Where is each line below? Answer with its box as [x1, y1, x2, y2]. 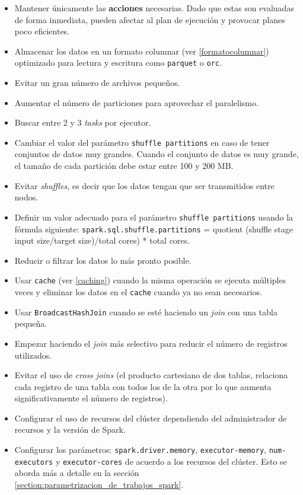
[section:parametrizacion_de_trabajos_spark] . [14, 478, 184, 490]
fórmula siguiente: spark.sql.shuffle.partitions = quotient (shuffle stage [14, 222, 293, 235]
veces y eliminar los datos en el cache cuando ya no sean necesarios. [14, 286, 262, 298]
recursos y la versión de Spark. [14, 423, 126, 436]
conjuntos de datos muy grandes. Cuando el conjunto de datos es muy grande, [14, 148, 299, 160]
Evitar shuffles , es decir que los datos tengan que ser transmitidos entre [14, 179, 275, 191]
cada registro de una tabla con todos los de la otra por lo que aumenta [14, 380, 272, 392]
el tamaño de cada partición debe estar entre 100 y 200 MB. [14, 159, 234, 172]
